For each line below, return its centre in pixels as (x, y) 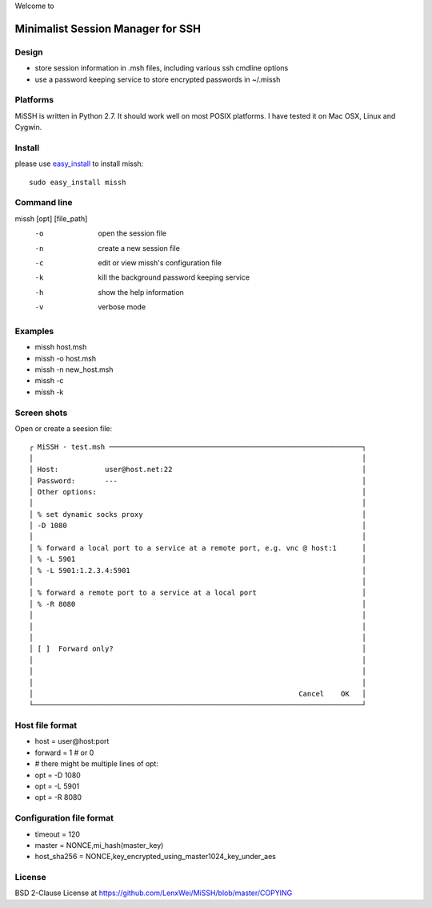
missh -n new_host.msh (74, 369)
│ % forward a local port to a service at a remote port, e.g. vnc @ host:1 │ (198, 548)
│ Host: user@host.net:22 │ (198, 470)
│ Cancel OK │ (198, 694)
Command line (44, 203)
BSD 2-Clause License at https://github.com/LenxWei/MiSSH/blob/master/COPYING (154, 893)
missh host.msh (61, 347)
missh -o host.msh (66, 358)
